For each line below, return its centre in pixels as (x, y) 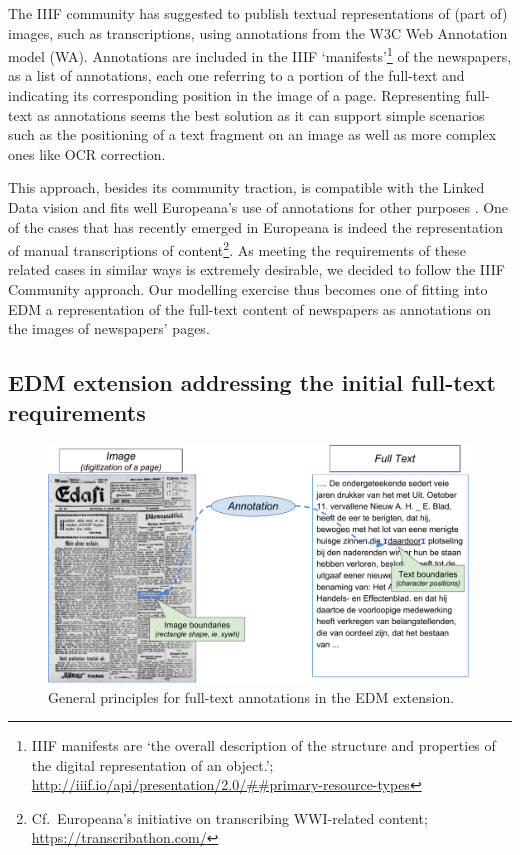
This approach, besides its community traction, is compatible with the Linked (246, 187)
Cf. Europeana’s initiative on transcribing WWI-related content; (229, 817)
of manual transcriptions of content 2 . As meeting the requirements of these (237, 248)
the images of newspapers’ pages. (109, 328)
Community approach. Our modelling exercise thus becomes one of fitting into (248, 289)
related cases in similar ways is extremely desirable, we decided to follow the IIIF (256, 269)
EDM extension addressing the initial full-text (252, 382)
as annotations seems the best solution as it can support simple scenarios (261, 114)
